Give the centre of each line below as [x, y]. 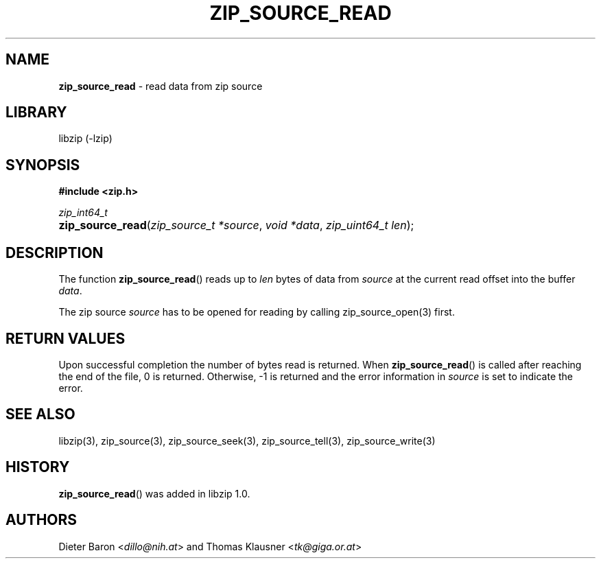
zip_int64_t [83, 213]
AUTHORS [42, 520]
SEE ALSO [40, 414]
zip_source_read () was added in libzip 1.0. [154, 493]
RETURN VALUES [66, 338]
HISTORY [38, 467]
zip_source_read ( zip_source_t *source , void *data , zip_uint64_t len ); [236, 225]
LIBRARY [36, 113]
